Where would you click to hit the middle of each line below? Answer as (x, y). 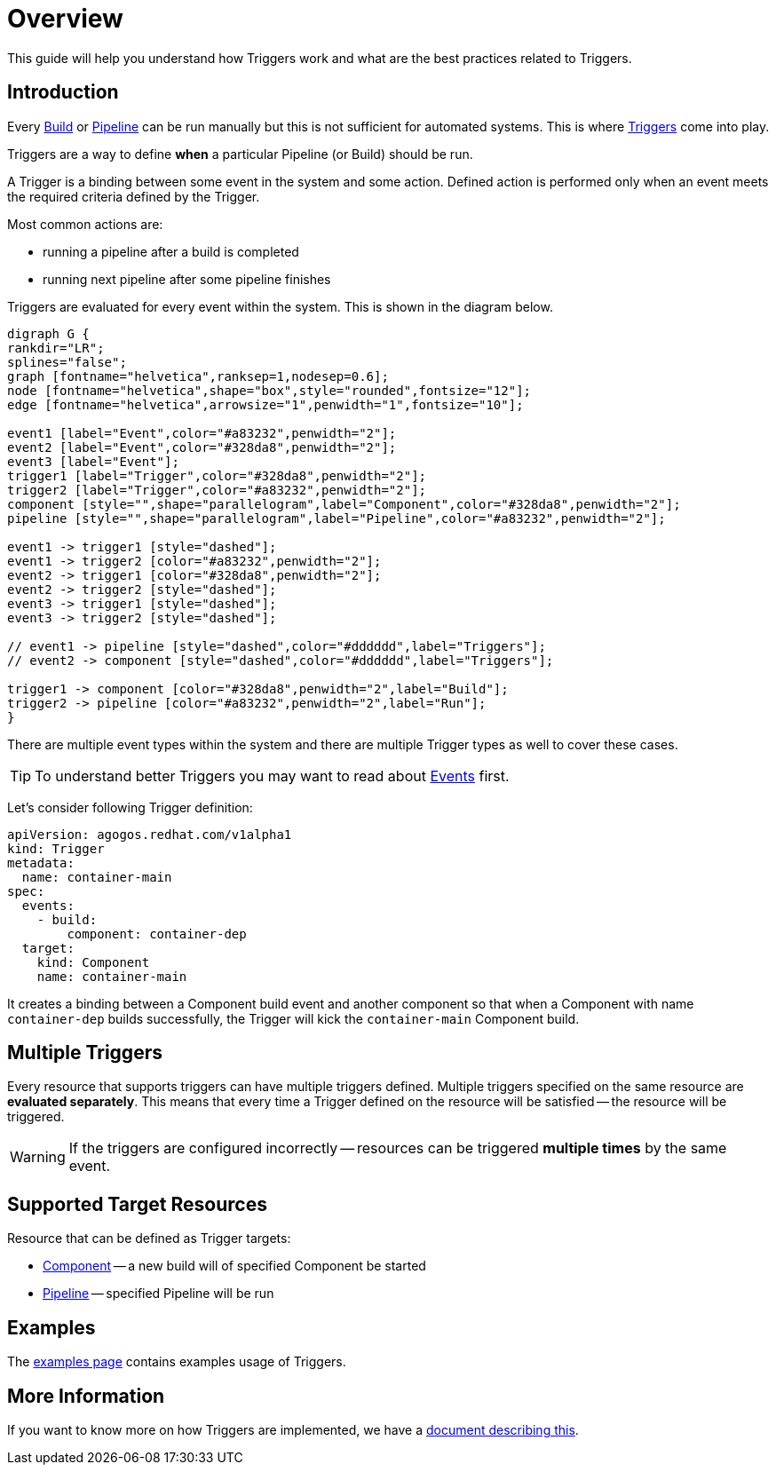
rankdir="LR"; (56, 348)
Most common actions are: (85, 224)
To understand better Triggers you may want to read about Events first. (272, 776)
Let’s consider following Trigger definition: (130, 807)
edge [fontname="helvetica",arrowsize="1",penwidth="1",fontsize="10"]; (265, 404)
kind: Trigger (56, 848)
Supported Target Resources (137, 1204)
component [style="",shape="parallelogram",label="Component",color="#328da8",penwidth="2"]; (344, 504)
